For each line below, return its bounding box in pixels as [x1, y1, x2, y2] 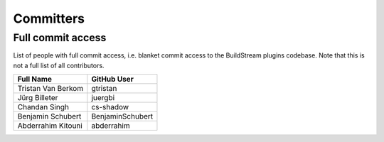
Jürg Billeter [17, 93, 58, 103]
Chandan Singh [17, 102, 69, 112]
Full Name [17, 75, 53, 84]
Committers [13, 11, 85, 26]
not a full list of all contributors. [13, 61, 105, 70]
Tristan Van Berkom [17, 84, 84, 94]
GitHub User [91, 75, 134, 84]
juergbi [91, 93, 115, 103]
